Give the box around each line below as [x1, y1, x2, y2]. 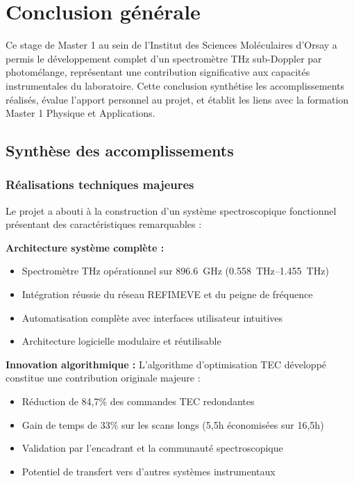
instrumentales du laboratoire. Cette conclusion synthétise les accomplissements [6, 78, 345, 92]
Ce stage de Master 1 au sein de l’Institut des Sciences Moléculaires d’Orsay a [6, 38, 337, 52]
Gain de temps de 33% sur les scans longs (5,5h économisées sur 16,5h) [22, 417, 324, 432]
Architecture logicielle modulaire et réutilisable [22, 334, 221, 348]
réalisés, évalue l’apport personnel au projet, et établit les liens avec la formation [6, 92, 349, 106]
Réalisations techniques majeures [6, 176, 194, 193]
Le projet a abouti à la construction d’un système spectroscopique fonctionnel [6, 203, 337, 218]
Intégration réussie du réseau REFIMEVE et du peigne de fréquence [22, 287, 313, 302]
